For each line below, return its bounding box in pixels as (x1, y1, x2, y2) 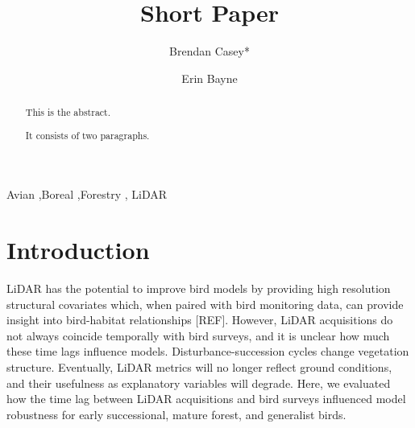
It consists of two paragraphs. (25, 128, 150, 142)
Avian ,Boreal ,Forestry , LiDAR (6, 186, 168, 203)
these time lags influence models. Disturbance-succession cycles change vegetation (6, 343, 409, 360)
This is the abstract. (25, 105, 111, 119)
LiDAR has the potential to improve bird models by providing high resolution (6, 280, 391, 297)
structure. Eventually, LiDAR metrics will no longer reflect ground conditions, (6, 359, 392, 375)
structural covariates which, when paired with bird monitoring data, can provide (6, 295, 404, 312)
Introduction (6, 233, 150, 266)
